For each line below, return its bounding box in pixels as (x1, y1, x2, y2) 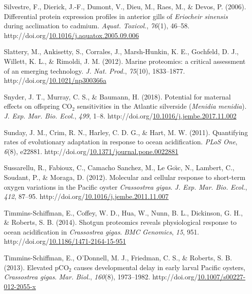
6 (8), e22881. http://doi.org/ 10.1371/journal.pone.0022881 (4, 146, 179, 156)
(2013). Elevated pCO (4, 262, 69, 272)
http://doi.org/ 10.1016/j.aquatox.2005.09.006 (4, 30, 139, 40)
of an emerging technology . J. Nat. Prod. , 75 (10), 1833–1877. (4, 65, 185, 76)
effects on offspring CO (4, 101, 72, 111)
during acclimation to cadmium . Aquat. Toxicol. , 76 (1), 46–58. (4, 20, 190, 31)
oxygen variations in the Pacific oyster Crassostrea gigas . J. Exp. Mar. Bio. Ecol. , (4, 181, 247, 192)
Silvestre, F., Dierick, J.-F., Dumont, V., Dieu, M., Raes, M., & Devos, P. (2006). (4, 1, 246, 11)
